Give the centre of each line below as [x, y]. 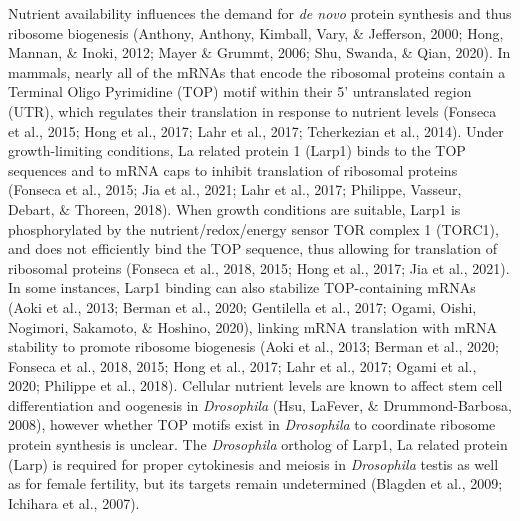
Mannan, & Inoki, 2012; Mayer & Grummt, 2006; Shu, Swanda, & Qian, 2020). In [259, 52]
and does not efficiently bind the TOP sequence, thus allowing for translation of [253, 248]
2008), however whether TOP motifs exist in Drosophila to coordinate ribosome [252, 424]
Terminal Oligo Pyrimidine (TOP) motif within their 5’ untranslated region [240, 91]
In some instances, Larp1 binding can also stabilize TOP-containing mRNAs [242, 287]
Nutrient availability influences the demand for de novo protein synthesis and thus [260, 13]
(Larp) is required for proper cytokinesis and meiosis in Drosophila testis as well [253, 463]
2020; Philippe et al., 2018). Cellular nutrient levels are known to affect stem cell [255, 385]
